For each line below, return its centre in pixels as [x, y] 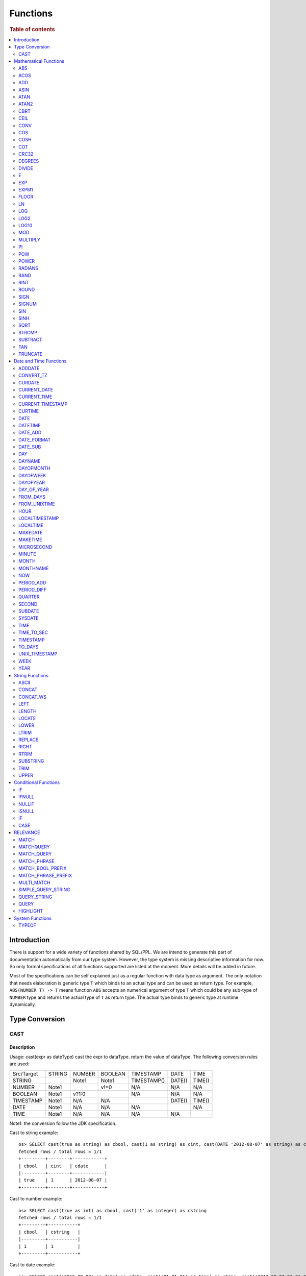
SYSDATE [29, 618]
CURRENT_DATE [36, 389]
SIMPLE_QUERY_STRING [45, 890]
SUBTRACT [31, 340]
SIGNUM [28, 304]
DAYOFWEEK [32, 475]
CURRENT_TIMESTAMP [43, 404]
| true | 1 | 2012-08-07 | [63, 1180]
